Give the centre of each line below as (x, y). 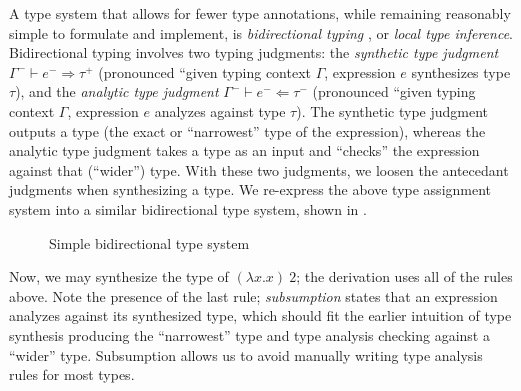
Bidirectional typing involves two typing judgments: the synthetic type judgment (254, 52)
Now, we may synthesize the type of (119, 276)
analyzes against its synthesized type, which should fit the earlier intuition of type (260, 315)
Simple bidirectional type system (149, 242)
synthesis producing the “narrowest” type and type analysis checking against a (249, 334)
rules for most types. (72, 374)
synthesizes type (461, 71)
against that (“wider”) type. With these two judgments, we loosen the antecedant (259, 169)
